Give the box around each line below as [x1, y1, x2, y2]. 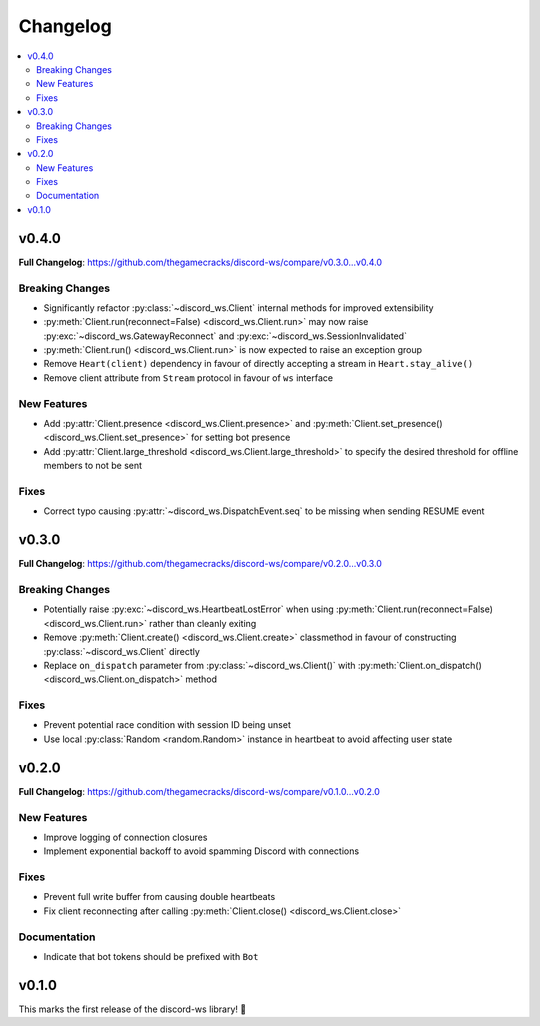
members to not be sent [43, 460, 143, 472]
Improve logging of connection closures [43, 831, 208, 843]
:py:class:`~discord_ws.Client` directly [43, 645, 200, 657]
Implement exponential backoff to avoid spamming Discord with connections [43, 845, 360, 857]
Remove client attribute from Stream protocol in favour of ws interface [43, 371, 334, 384]
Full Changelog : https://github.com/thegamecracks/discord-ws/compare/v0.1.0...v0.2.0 [18, 785, 380, 797]
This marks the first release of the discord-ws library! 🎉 [18, 1003, 247, 1015]
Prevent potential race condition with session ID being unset [43, 719, 292, 731]
